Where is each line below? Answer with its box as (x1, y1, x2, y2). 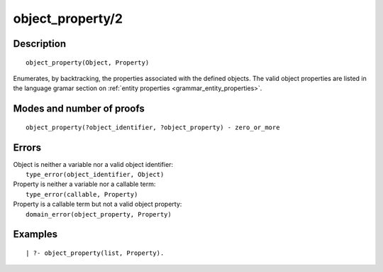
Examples (13, 228, 58, 241)
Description (13, 38, 67, 50)
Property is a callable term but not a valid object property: (13, 200, 182, 209)
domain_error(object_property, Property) (26, 210, 172, 218)
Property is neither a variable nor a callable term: (13, 180, 156, 188)
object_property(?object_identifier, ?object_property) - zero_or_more (26, 123, 280, 131)
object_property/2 (13, 11, 123, 26)
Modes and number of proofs (13, 103, 145, 115)
